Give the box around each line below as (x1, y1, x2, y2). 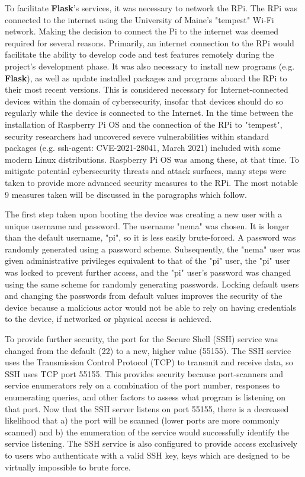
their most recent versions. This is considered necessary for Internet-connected (5, 83, 288, 96)
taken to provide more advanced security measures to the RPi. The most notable (5, 176, 298, 188)
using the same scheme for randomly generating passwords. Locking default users (5, 277, 299, 290)
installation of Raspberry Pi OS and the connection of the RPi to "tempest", (5, 118, 282, 130)
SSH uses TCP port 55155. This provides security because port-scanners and (5, 367, 283, 380)
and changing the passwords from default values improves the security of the (5, 289, 282, 302)
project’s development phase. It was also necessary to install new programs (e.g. (5, 59, 295, 72)
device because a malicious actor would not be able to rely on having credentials (5, 301, 296, 313)
